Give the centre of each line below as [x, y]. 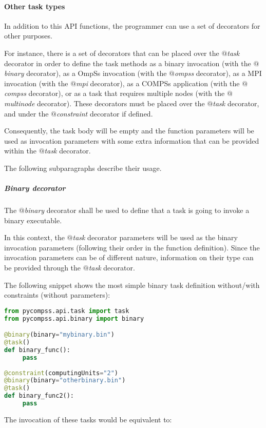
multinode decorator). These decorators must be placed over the [104, 103]
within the [21, 151]
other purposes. [28, 36]
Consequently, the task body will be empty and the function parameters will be [129, 131]
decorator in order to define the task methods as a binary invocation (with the [128, 63]
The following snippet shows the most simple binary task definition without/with [132, 285]
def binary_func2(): [39, 396]
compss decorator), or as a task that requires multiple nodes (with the [115, 93]
